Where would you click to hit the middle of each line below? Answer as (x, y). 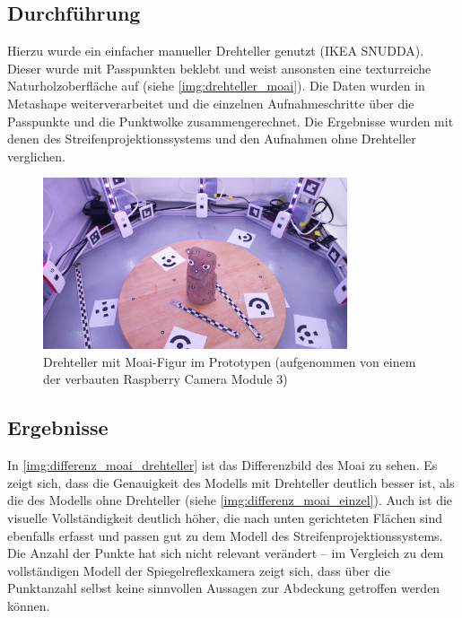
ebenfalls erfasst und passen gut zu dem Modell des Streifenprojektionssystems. (225, 535)
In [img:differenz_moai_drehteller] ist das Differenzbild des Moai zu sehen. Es (222, 465)
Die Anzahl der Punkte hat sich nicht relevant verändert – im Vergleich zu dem (226, 553)
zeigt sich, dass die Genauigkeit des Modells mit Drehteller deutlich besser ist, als (231, 482)
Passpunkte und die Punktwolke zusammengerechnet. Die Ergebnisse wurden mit (231, 121)
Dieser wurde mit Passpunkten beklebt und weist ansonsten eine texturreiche (219, 68)
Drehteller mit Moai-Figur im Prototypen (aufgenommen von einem (230, 361)
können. (29, 605)
